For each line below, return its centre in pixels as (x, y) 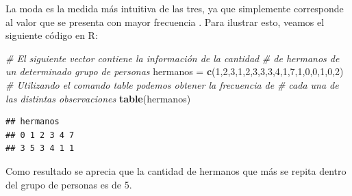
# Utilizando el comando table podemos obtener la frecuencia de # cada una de (172, 84)
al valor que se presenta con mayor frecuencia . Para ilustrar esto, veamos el (165, 22)
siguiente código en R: (52, 35)
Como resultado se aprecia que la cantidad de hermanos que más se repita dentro (176, 170)
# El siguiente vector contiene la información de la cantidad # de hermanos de (173, 58)
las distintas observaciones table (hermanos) (98, 98)
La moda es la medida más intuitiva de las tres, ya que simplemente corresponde (175, 8)
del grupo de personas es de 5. (69, 184)
